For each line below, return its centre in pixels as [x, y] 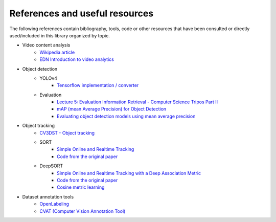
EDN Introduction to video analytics [77, 59]
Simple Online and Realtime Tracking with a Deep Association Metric [129, 173]
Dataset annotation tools [48, 196]
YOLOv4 [48, 78]
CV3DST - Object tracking [67, 132]
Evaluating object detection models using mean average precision [126, 116]
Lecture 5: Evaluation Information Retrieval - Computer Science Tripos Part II [137, 102]
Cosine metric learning [81, 187]
